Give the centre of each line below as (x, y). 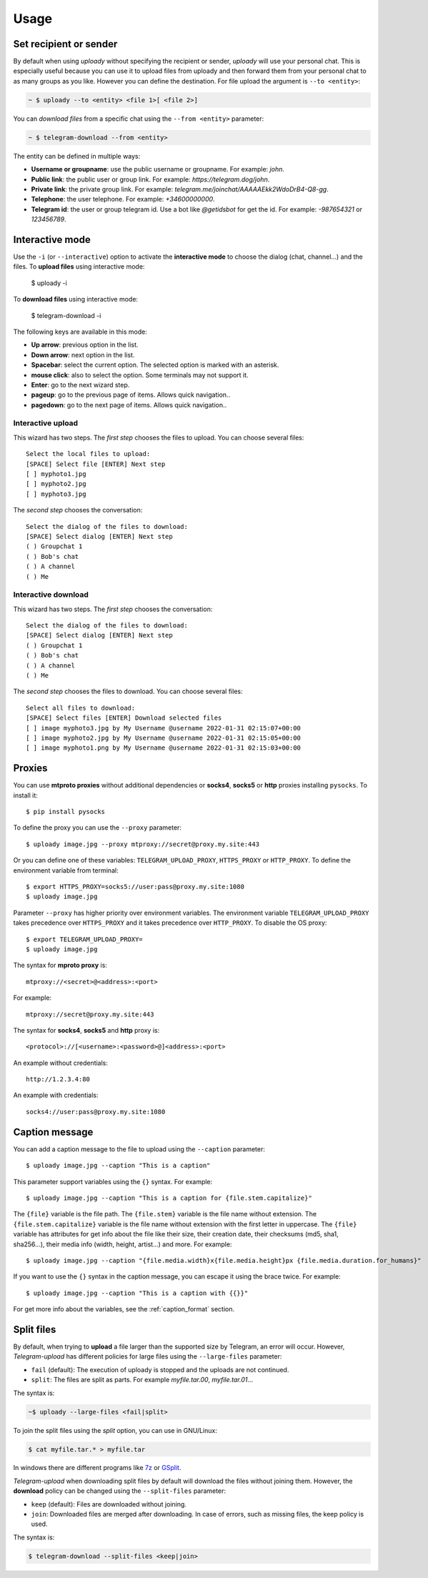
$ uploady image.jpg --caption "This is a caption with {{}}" (137, 1293)
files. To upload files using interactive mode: (79, 267)
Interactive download (51, 595)
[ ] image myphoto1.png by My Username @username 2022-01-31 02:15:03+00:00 (164, 748)
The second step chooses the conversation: (78, 510)
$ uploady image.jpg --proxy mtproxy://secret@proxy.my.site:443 (143, 844)
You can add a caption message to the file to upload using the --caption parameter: (139, 1149)
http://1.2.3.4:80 (58, 1080)
